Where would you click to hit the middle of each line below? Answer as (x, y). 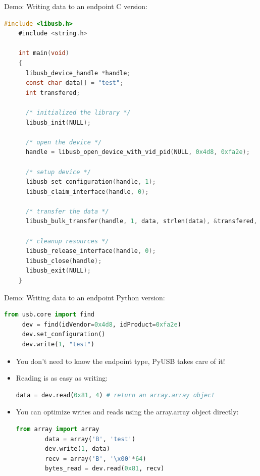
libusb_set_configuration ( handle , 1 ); (91, 182)
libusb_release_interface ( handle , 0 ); (91, 251)
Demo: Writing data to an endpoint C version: (76, 6)
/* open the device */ (64, 142)
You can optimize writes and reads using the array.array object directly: (127, 412)
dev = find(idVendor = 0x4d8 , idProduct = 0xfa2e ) (101, 324)
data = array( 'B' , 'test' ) (90, 439)
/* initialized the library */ (78, 112)
